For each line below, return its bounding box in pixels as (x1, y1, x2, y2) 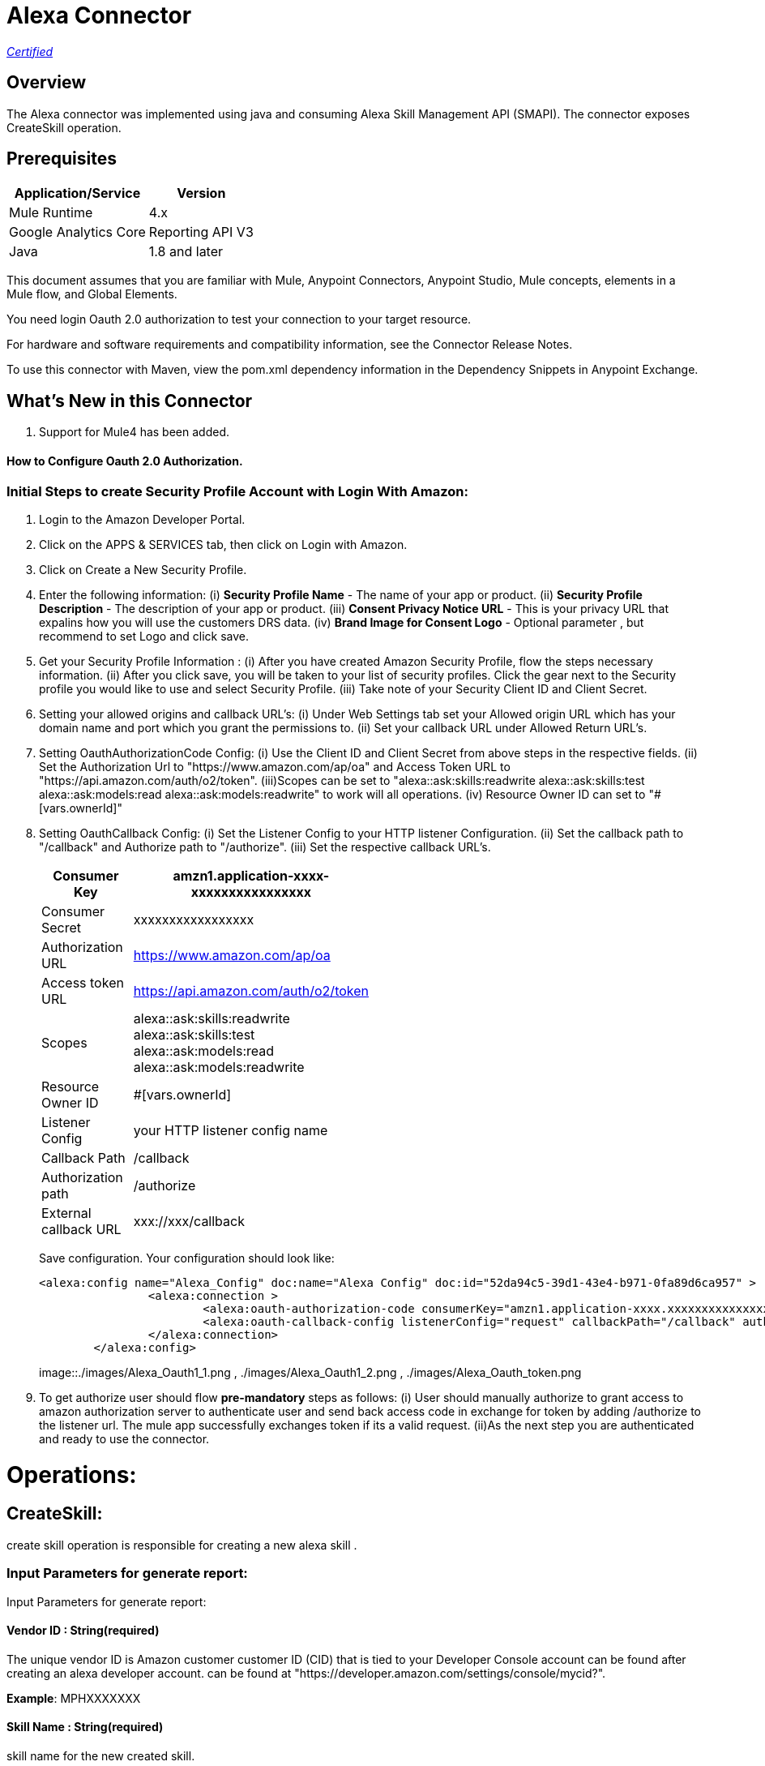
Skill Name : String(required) (6, 1720, 164, 1734)
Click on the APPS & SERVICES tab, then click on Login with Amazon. (39, 537, 408, 551)
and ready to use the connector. (39, 1431, 210, 1446)
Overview (6, 72, 87, 93)
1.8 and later (148, 243, 224, 260)
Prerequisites (6, 148, 117, 169)
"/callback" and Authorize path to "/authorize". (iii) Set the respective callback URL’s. (39, 839, 491, 854)
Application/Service (14, 185, 141, 202)
